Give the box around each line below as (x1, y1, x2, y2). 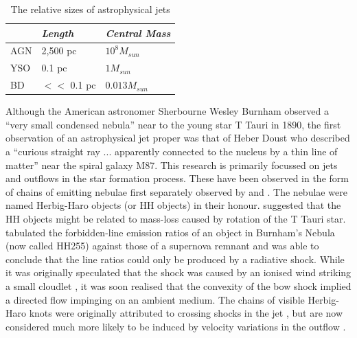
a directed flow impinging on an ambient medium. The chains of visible (5, 292, 305, 306)
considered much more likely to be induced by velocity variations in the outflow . (5, 319, 346, 333)
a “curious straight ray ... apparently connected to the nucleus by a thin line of (5, 144, 338, 158)
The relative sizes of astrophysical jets (10, 2, 170, 16)
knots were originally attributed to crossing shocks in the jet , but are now (29, 306, 343, 320)
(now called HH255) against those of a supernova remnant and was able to (5, 238, 319, 253)
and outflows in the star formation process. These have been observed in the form (5, 171, 349, 185)
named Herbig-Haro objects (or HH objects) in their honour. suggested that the (5, 198, 341, 212)
